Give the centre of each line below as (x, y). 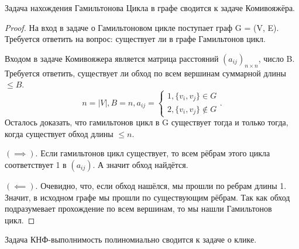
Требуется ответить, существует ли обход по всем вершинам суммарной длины (145, 73)
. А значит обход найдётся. (140, 165)
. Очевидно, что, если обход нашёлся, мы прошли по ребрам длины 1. (161, 186)
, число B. (276, 58)
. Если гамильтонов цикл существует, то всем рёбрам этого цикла (153, 153)
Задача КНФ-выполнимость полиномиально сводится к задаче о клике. (131, 239)
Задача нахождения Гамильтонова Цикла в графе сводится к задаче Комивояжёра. (150, 8)
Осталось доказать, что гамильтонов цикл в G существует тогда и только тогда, (147, 122)
